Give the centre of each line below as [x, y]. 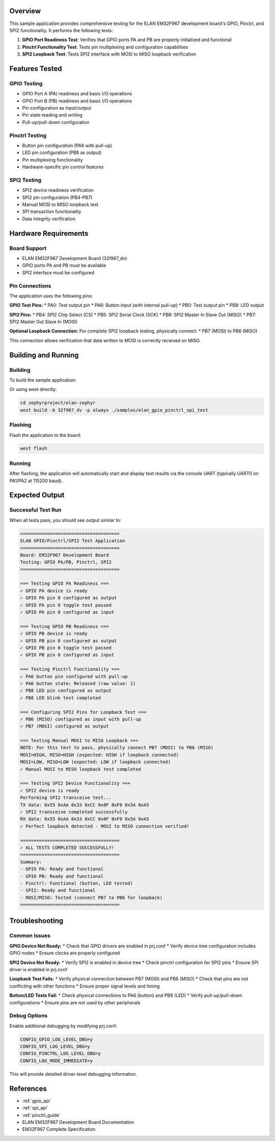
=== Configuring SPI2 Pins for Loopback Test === [83, 712]
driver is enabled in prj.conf [38, 969]
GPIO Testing [26, 83]
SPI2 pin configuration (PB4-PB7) [57, 197]
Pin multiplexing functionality [53, 160]
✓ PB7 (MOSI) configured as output [64, 726]
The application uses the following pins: [51, 296]
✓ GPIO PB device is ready [54, 634]
